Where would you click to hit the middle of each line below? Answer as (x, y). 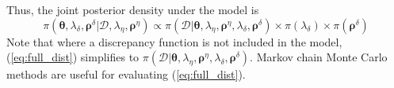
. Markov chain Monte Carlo (319, 57)
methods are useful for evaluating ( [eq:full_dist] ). (126, 74)
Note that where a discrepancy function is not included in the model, (174, 41)
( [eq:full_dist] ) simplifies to (73, 57)
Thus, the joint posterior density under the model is (133, 9)
